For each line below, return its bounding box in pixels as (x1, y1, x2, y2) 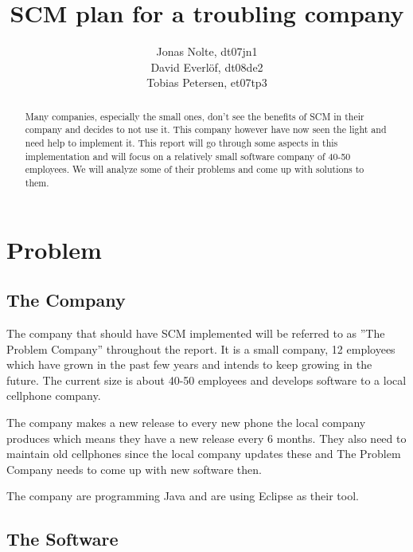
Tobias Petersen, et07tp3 (146, 74, 267, 91)
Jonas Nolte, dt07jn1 (156, 43, 258, 60)
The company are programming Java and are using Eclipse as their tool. (6, 487, 359, 504)
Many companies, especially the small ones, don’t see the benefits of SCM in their (25, 109, 364, 123)
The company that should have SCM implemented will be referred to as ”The (6, 325, 385, 342)
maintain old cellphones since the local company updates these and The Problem (6, 445, 401, 462)
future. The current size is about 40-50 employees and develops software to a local (6, 371, 407, 388)
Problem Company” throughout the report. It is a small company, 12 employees (6, 340, 395, 357)
